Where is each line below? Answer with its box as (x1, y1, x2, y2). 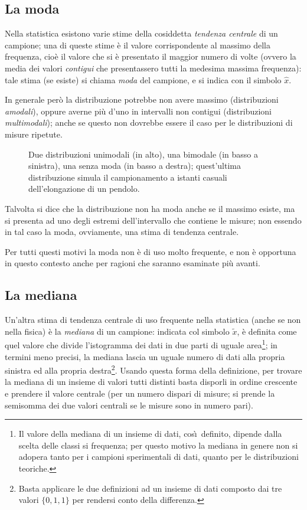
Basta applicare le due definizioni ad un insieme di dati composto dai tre (18, 482, 282, 494)
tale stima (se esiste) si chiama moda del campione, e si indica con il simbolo (5, 73, 282, 86)
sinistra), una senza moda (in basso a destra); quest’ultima (28, 159, 241, 172)
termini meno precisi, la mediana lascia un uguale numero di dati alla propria (5, 350, 285, 362)
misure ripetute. (5, 127, 63, 140)
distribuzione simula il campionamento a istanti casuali (28, 171, 227, 183)
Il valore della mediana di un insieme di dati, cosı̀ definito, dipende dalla (18, 427, 282, 440)
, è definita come (237, 325, 297, 337)
